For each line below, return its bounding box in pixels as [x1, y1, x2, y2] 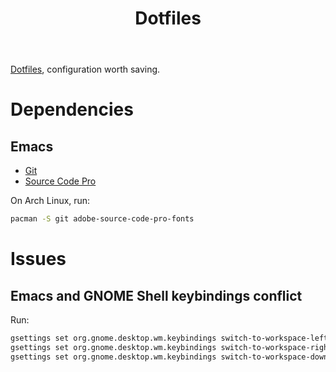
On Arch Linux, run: [10, 195, 91, 207]
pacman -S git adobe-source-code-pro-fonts [10, 214, 195, 224]
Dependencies [10, 98, 134, 121]
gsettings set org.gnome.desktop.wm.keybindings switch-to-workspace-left [10, 333, 329, 344]
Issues [10, 248, 67, 271]
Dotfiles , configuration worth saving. [10, 63, 161, 76]
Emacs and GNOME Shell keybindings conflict [10, 287, 303, 304]
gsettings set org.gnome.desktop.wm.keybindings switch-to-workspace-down [10, 352, 329, 362]
